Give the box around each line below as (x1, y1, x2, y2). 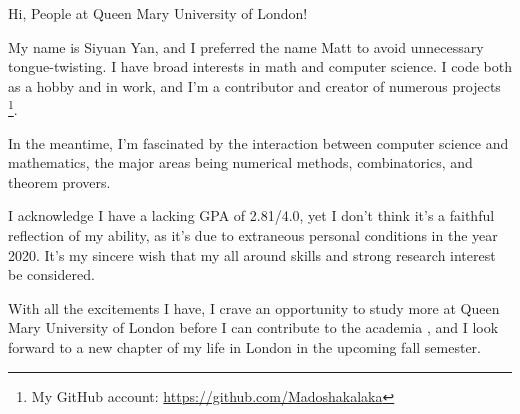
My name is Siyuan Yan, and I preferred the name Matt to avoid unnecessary (8, 36, 484, 57)
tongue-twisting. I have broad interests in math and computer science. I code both (8, 56, 513, 77)
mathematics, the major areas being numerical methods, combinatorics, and (8, 152, 473, 173)
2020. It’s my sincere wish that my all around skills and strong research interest (8, 244, 496, 265)
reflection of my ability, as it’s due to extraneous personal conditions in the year (8, 225, 498, 245)
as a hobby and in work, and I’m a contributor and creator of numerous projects (8, 75, 501, 96)
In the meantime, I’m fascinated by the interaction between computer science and (8, 132, 509, 153)
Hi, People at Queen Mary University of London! (8, 3, 308, 23)
